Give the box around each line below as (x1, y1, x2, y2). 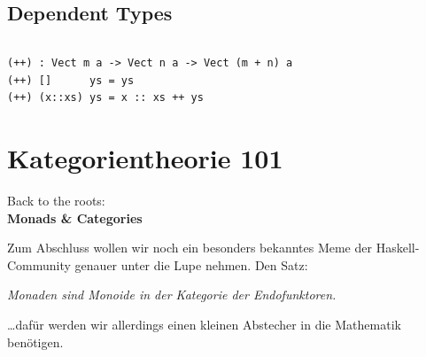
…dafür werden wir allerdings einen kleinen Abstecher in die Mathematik (7, 315, 401, 334)
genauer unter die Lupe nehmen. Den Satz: (74, 255, 308, 274)
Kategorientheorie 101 (7, 140, 283, 176)
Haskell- (376, 238, 420, 257)
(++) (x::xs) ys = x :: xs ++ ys (7, 91, 204, 105)
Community (7, 255, 71, 274)
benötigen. (7, 332, 64, 351)
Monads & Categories (7, 208, 143, 227)
